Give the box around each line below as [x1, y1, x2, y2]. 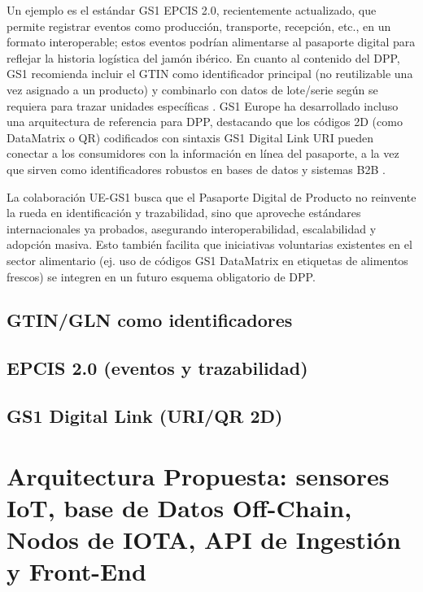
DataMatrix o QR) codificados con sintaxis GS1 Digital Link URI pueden [7, 128, 373, 146]
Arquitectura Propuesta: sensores [7, 459, 390, 492]
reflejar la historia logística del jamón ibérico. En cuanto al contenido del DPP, [7, 49, 400, 66]
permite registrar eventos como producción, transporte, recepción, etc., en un [7, 17, 391, 34]
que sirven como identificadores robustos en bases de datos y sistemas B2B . [7, 160, 386, 177]
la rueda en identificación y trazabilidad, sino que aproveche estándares [7, 204, 361, 221]
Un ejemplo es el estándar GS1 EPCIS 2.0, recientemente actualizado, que [7, 2, 377, 18]
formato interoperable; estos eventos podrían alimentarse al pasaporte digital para [7, 33, 416, 50]
